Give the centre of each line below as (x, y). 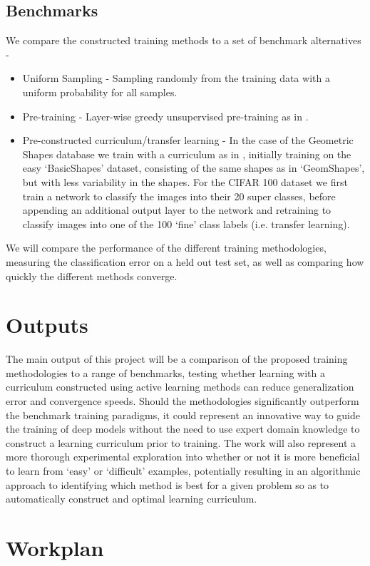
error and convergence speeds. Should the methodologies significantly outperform (183, 401)
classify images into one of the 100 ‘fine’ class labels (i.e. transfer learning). (186, 223)
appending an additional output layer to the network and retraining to (177, 210)
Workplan (55, 547)
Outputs (47, 325)
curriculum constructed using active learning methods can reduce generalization (180, 387)
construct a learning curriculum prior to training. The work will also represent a (181, 442)
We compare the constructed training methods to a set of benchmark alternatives (184, 40)
